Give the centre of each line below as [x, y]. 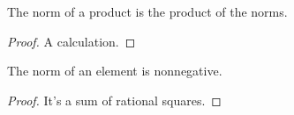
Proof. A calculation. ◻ [72, 41]
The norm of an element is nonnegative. [115, 71]
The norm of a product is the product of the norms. [147, 11]
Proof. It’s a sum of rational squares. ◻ [114, 100]
